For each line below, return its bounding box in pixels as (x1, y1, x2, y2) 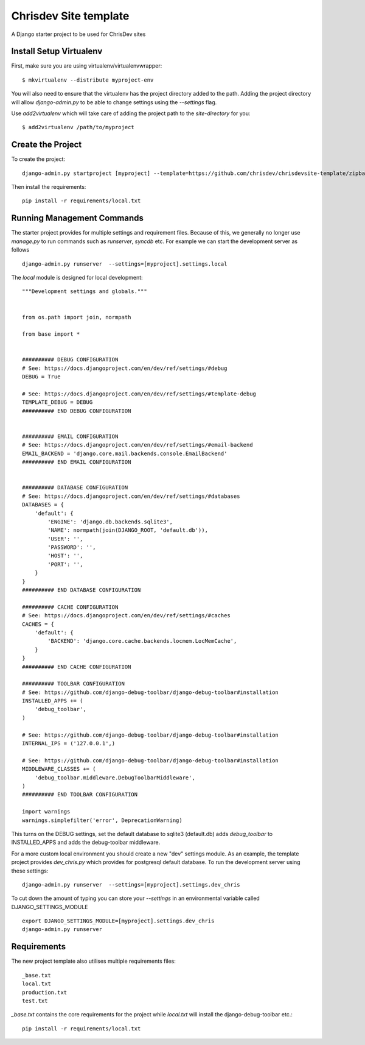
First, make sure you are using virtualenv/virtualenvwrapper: (11, 62, 162, 69)
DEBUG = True (22, 374, 61, 380)
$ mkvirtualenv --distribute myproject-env (22, 76, 154, 83)
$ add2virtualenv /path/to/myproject (22, 124, 135, 131)
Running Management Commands (11, 213, 144, 224)
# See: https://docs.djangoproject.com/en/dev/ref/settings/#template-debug (22, 391, 257, 397)
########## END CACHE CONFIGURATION (22, 663, 131, 670)
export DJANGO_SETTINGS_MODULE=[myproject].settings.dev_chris (22, 918, 215, 924)
